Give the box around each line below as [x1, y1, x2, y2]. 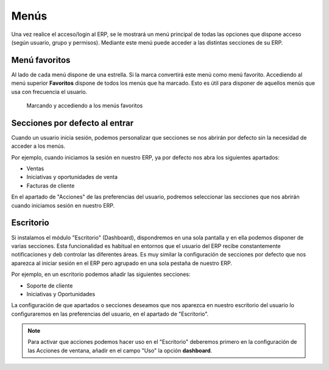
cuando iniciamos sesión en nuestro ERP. [11, 201, 115, 209]
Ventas [26, 165, 44, 172]
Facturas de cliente [26, 182, 75, 189]
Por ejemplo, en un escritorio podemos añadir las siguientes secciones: [11, 270, 191, 278]
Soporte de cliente [26, 281, 73, 289]
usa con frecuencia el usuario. [11, 88, 88, 95]
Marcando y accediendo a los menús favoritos [26, 102, 143, 109]
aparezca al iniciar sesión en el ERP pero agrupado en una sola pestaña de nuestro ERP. [11, 259, 233, 267]
